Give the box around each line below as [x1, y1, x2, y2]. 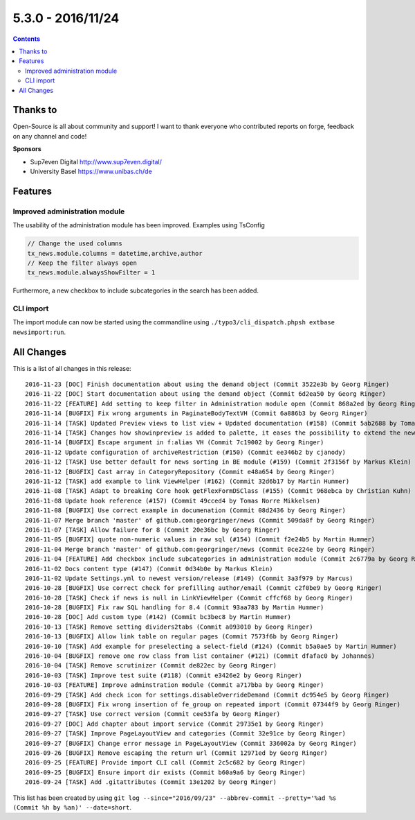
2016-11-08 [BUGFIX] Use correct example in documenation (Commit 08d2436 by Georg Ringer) [25, 507, 346, 514]
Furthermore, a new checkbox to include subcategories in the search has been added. [12, 286, 259, 295]
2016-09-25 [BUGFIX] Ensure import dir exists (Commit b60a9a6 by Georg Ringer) [25, 768, 306, 776]
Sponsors [12, 145, 41, 153]
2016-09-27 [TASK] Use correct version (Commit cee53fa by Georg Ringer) [25, 710, 281, 718]
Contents [12, 35, 41, 43]
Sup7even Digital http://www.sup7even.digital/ [30, 157, 163, 166]
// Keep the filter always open [27, 259, 138, 267]
